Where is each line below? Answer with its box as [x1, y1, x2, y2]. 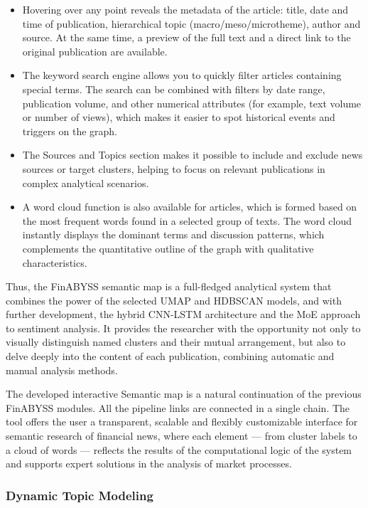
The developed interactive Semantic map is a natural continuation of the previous [6, 386, 362, 401]
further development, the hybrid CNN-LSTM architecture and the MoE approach [6, 307, 361, 322]
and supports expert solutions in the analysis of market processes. [6, 456, 292, 471]
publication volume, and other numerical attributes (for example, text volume [22, 95, 362, 110]
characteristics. [22, 255, 87, 270]
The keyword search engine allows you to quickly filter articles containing [22, 68, 342, 83]
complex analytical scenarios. [22, 175, 149, 190]
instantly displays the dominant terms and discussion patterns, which [22, 227, 325, 242]
